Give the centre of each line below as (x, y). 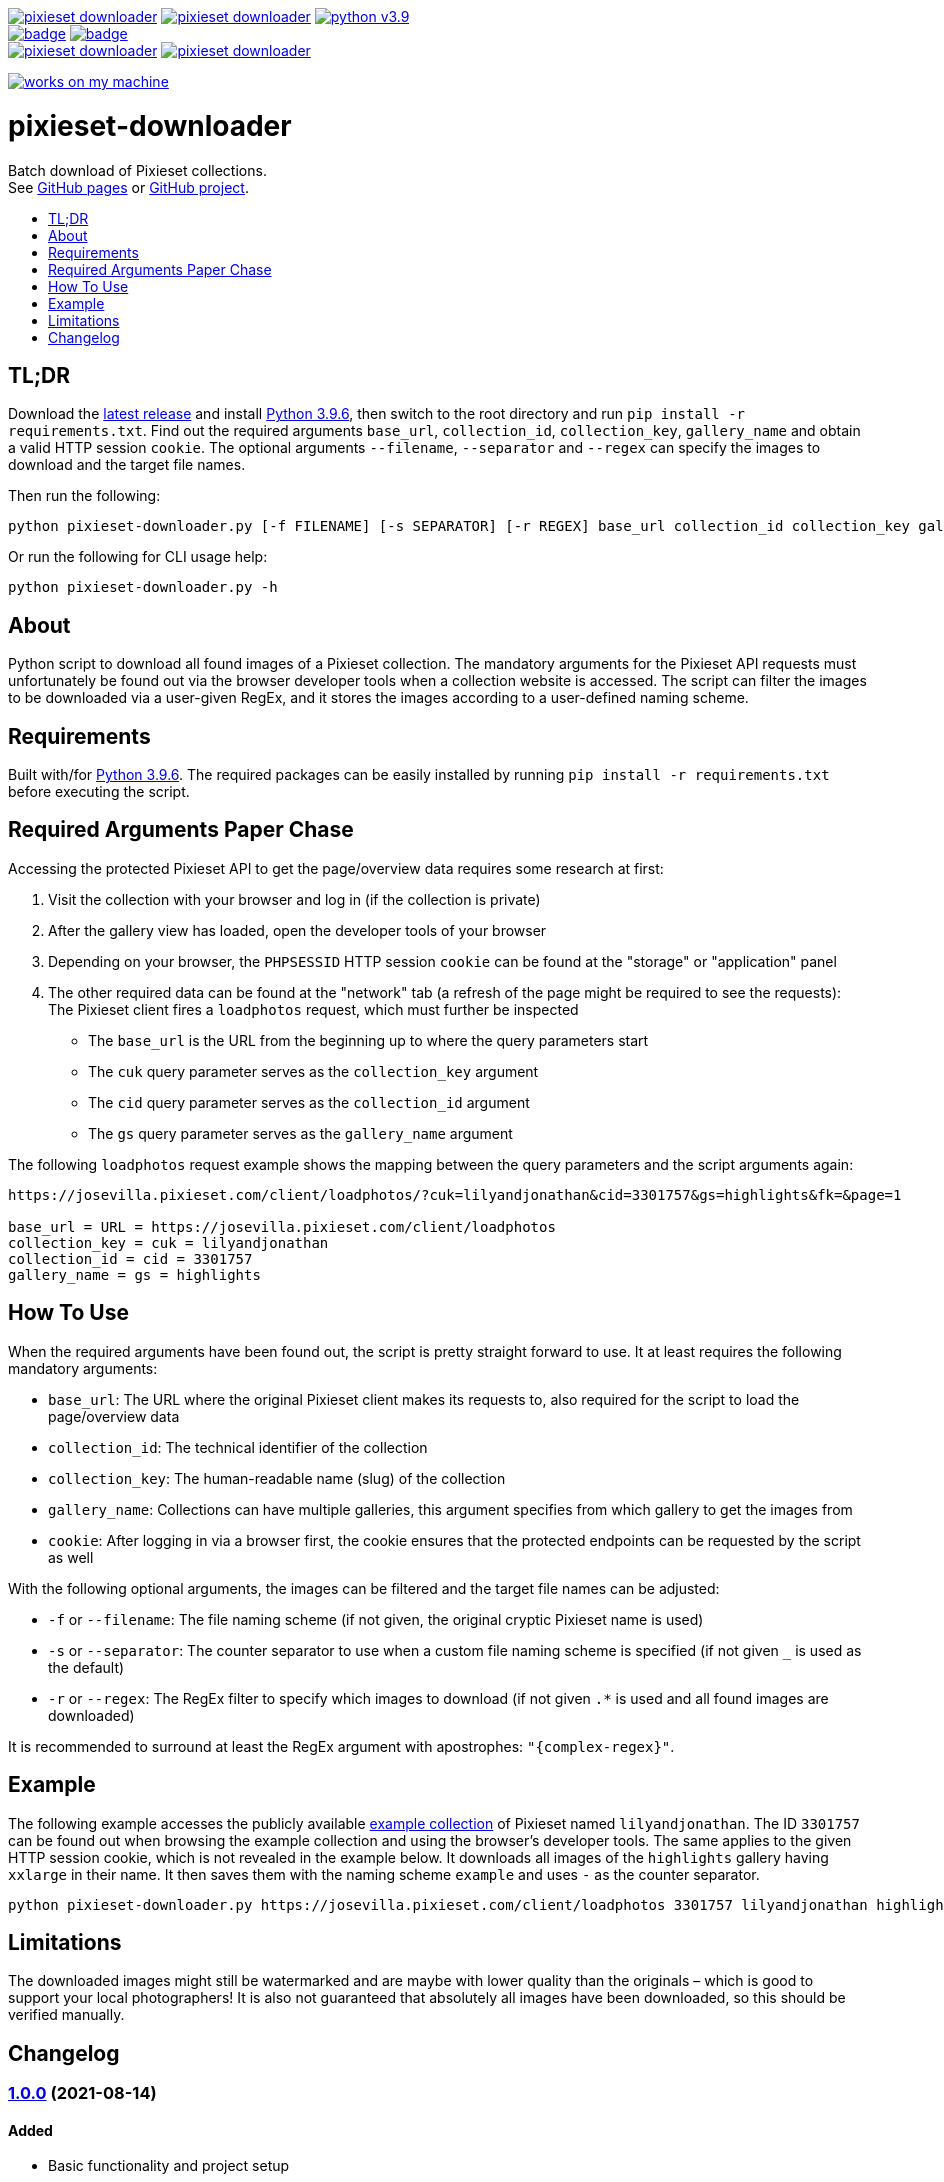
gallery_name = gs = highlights (134, 1274)
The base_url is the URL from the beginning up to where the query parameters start (368, 1040)
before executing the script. (99, 792)
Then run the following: (84, 496)
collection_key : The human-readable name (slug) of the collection (277, 1478)
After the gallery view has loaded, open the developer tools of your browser (297, 930)
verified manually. (66, 2015)
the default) (86, 1667)
